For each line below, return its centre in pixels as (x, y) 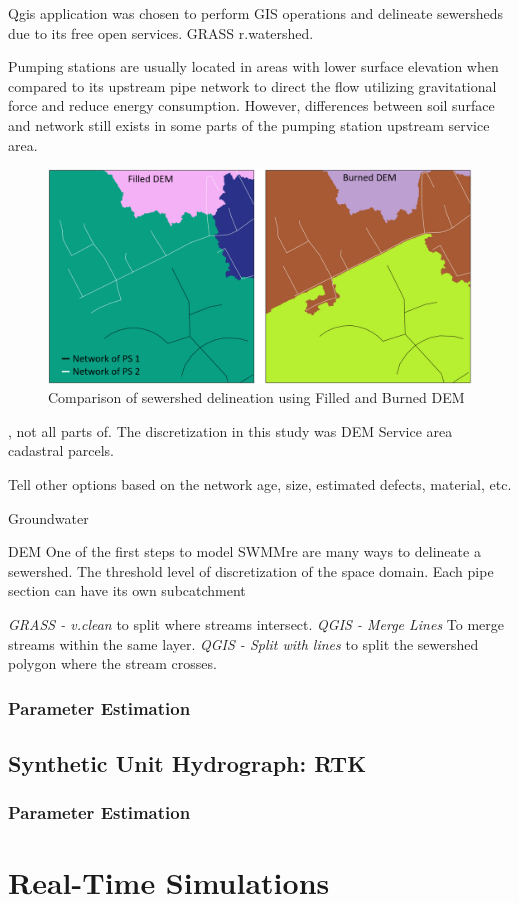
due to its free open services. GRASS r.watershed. (161, 32)
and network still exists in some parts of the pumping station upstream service (249, 124)
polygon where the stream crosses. (112, 663)
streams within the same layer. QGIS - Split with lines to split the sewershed (243, 643)
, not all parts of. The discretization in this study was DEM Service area (230, 430)
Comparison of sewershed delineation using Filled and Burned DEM (256, 397)
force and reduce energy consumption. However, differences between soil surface (251, 105)
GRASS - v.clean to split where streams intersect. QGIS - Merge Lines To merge (256, 623)
